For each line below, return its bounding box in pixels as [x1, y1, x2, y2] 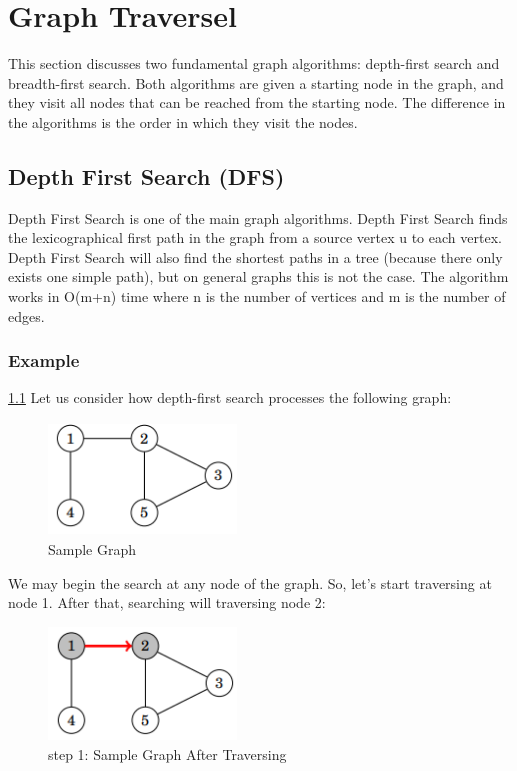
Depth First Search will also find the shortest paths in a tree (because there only [8, 246, 503, 267]
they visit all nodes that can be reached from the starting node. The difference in [8, 92, 506, 113]
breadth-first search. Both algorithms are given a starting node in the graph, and [8, 72, 504, 93]
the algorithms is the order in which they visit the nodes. [8, 111, 358, 132]
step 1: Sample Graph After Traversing [48, 743, 287, 764]
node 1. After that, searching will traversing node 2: [8, 592, 326, 613]
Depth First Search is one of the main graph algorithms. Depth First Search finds [8, 207, 508, 228]
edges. [8, 305, 45, 326]
